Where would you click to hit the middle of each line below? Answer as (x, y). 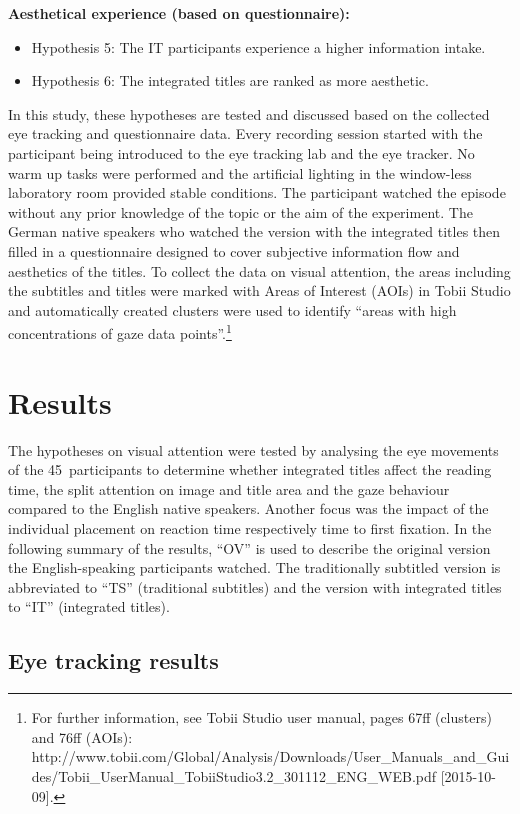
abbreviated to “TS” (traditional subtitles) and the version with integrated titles (255, 586)
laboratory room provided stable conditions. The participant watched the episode (257, 192)
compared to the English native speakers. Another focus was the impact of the (248, 508)
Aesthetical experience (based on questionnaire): (179, 13)
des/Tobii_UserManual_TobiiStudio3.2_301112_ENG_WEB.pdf (234, 776)
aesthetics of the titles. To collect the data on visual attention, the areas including (259, 270)
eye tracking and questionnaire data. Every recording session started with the (245, 133)
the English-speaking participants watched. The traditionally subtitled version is (254, 567)
